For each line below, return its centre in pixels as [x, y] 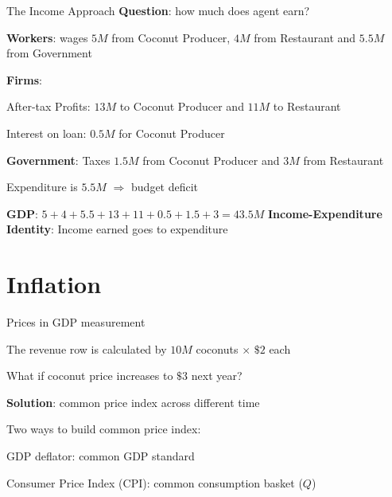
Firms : [24, 79]
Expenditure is [42, 187]
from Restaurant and [305, 37]
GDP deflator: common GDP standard [101, 456]
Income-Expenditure [325, 213]
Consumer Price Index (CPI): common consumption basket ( [155, 482]
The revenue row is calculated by [87, 348]
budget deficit [165, 187]
